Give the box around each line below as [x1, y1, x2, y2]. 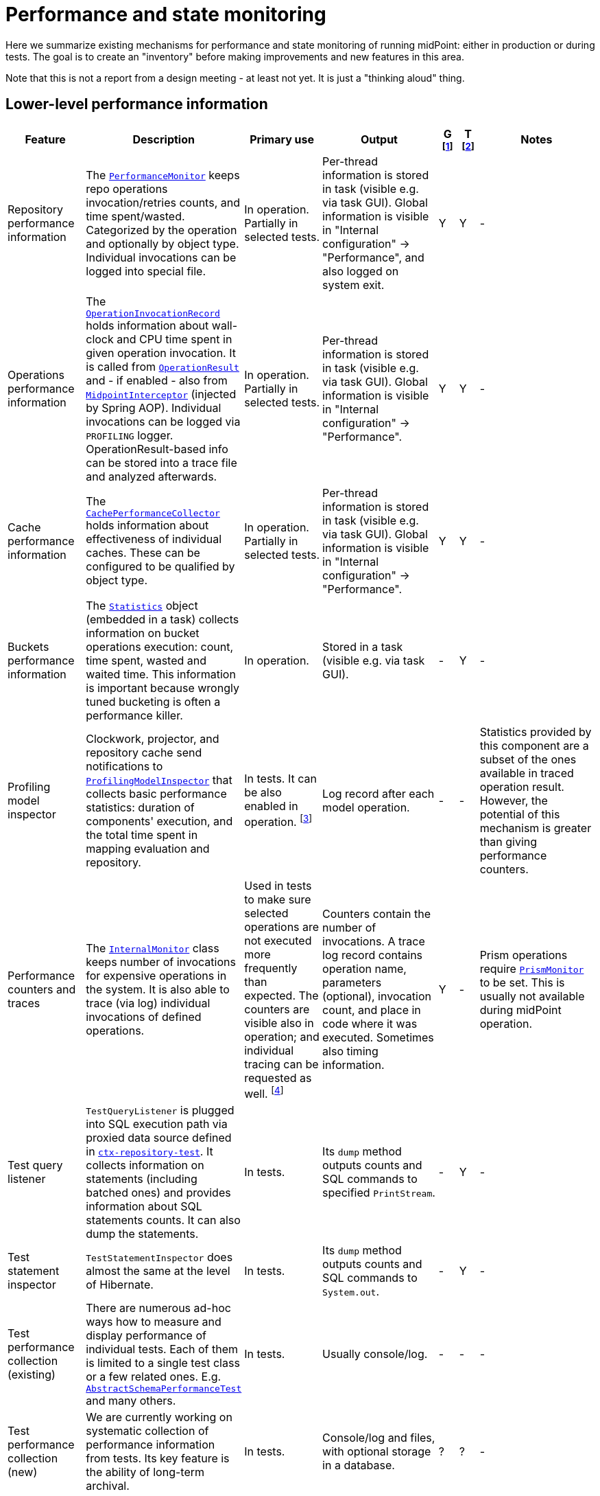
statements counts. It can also [86, 1212, 241, 1227]
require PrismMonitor [479, 962, 584, 976]
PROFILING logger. [86, 428, 173, 442]
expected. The [244, 988, 319, 1002]
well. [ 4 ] [244, 1084, 284, 1101]
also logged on [322, 264, 399, 278]
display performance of [86, 1328, 206, 1342]
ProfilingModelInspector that [86, 772, 232, 787]
